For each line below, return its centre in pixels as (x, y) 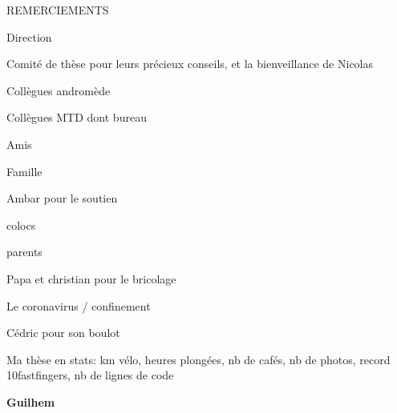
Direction (29, 36)
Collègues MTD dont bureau (77, 117)
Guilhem (31, 401)
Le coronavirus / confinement (79, 305)
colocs (21, 225)
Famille (24, 171)
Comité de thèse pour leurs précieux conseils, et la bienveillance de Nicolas (190, 64)
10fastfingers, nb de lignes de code (90, 375)
